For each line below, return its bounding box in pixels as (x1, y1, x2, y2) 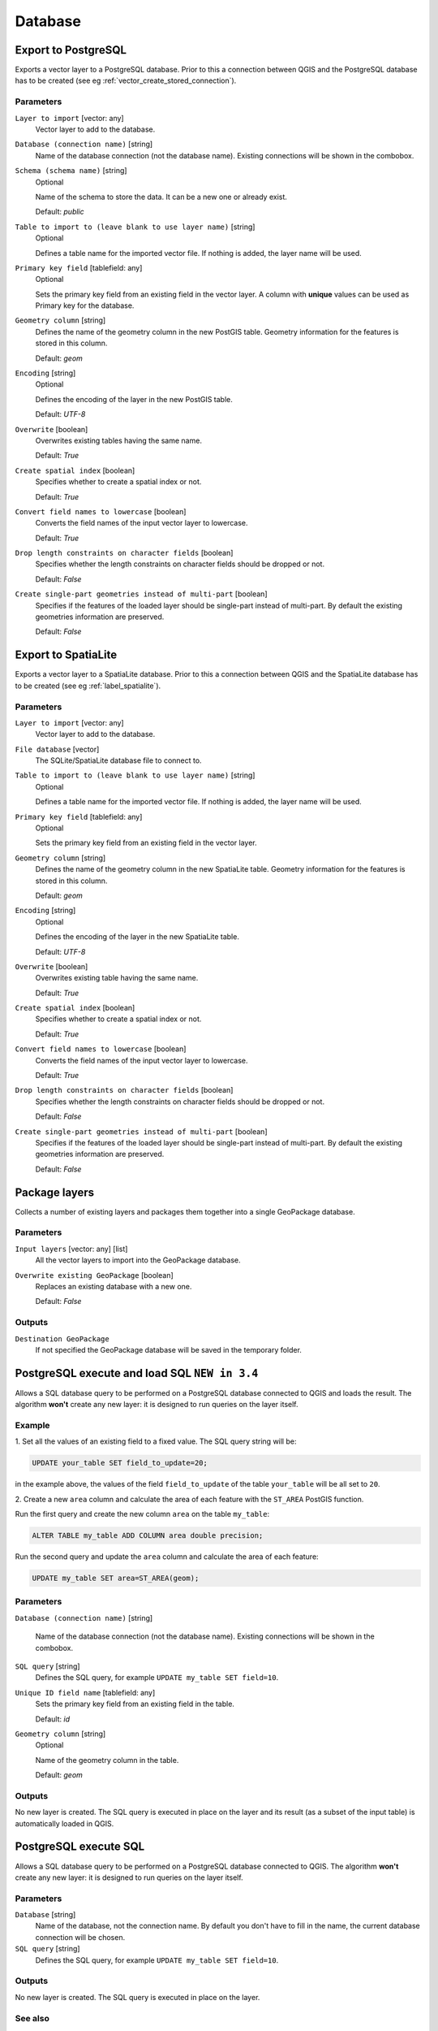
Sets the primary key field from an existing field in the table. (35, 1699, 235, 1709)
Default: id (35, 1714, 71, 1724)
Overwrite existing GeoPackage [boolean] (15, 1270, 174, 1280)
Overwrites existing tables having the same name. (35, 435, 203, 445)
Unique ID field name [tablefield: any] (15, 1687, 156, 1697)
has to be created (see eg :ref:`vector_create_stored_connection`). (15, 76, 237, 85)
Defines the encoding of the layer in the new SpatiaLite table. (35, 932, 239, 942)
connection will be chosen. (35, 1932, 126, 1942)
